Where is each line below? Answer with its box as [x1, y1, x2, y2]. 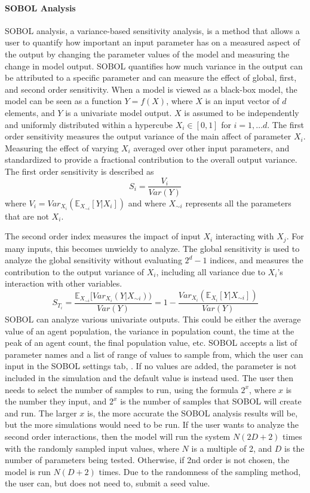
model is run [5, 465, 51, 477]
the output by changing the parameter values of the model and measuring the [5, 47, 290, 60]
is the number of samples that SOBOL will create [120, 395, 302, 407]
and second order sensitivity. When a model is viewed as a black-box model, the [5, 83, 297, 95]
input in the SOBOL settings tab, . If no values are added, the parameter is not [5, 360, 297, 372]
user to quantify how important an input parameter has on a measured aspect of [5, 36, 300, 48]
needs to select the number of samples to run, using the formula [5, 383, 238, 395]
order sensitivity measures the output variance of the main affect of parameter [5, 130, 291, 142]
